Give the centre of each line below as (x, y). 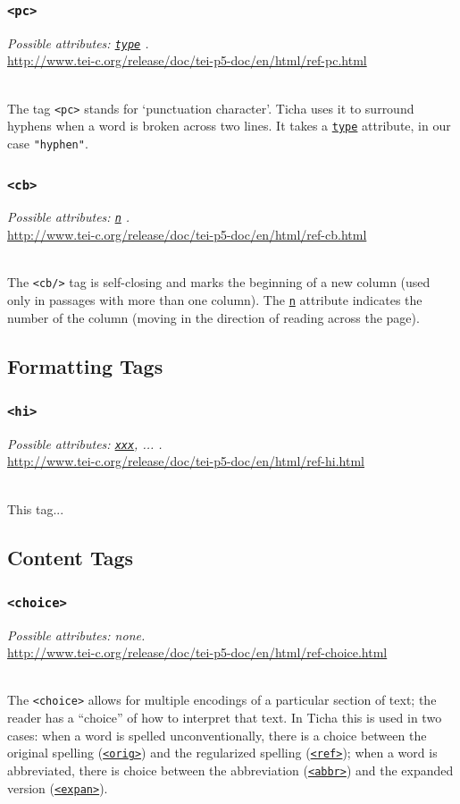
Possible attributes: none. (76, 635)
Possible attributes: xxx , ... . (85, 443)
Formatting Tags (85, 365)
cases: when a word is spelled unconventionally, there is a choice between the (217, 735)
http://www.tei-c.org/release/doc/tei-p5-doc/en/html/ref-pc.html (187, 60)
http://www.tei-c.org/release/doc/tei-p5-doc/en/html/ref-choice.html (197, 652)
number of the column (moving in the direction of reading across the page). (213, 317)
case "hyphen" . (48, 143)
